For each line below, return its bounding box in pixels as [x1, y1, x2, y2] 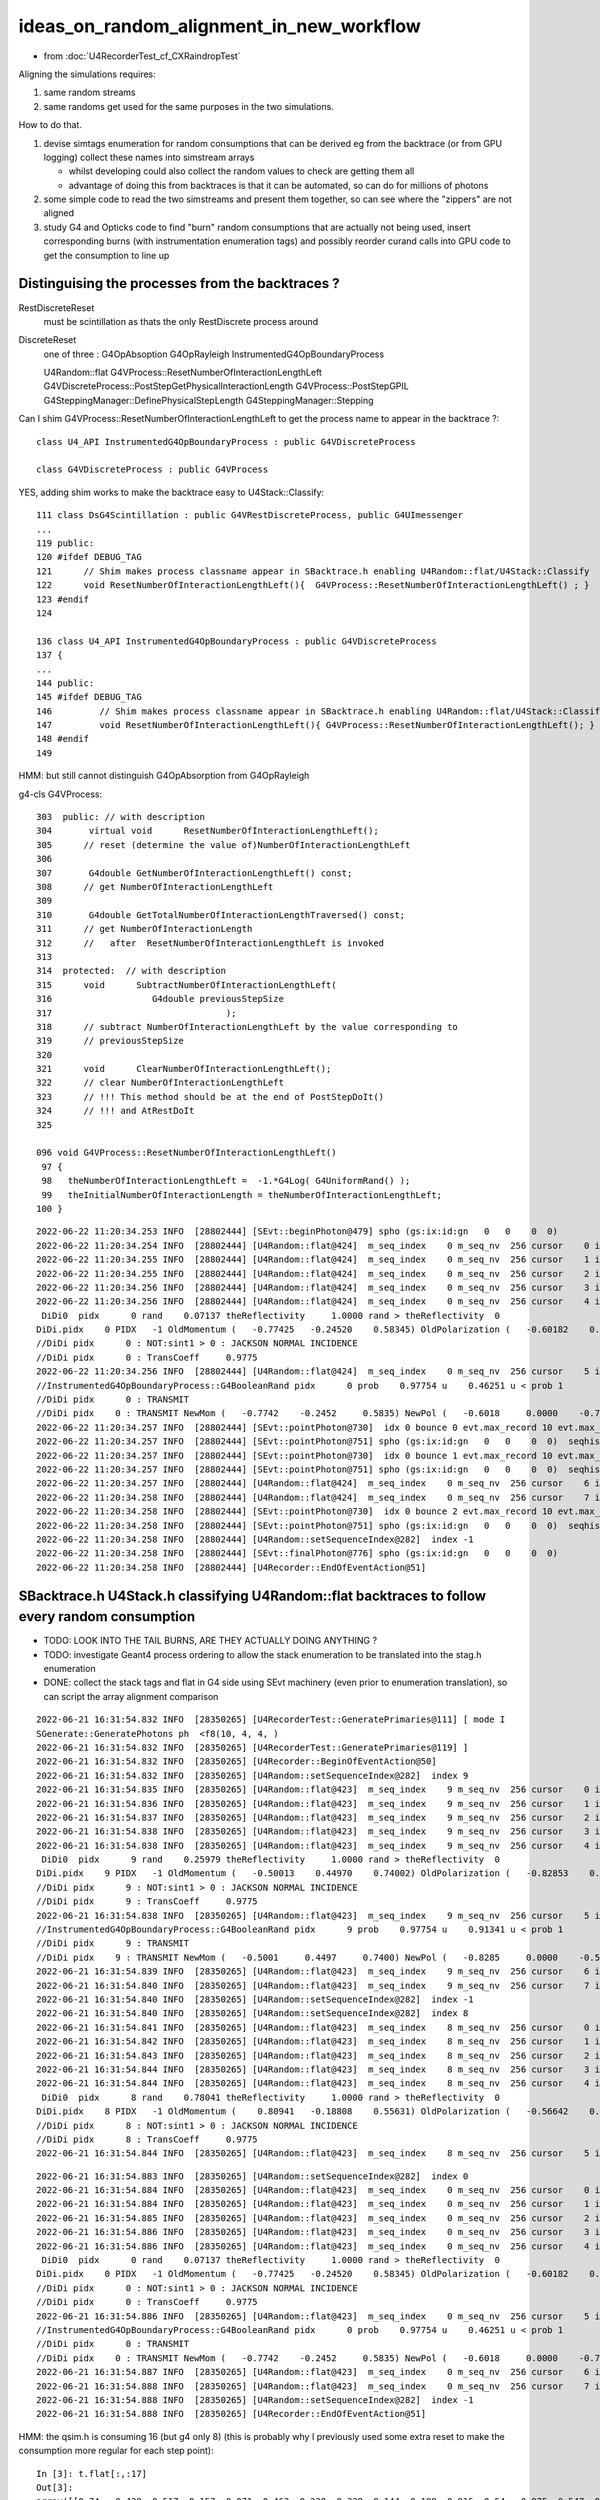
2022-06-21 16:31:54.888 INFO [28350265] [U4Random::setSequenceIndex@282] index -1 [36, 2394, 474, 2405]
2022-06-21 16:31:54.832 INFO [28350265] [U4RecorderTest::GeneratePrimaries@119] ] [36, 1741, 469, 1753]
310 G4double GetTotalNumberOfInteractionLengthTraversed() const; [36, 909, 406, 920]
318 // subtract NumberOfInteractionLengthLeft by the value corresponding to [36, 1021, 459, 1032]
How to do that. [18, 119, 82, 131]
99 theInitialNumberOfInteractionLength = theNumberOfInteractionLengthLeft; [41, 1189, 443, 1200]
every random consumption [18, 1608, 196, 1625]
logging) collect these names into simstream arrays [43, 151, 255, 163]
